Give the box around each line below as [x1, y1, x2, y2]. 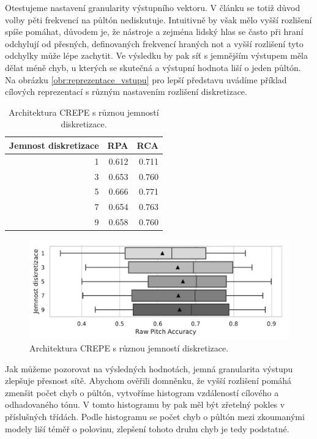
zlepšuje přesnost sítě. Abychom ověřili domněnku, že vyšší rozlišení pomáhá [5, 374, 292, 387]
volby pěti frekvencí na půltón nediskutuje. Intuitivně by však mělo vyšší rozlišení [5, 13, 312, 26]
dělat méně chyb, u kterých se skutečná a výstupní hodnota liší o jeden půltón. [5, 61, 301, 73]
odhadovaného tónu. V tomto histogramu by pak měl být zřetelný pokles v [5, 398, 285, 411]
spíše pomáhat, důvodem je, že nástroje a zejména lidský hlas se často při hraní [5, 25, 304, 38]
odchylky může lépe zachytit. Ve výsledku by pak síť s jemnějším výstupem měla [5, 49, 308, 62]
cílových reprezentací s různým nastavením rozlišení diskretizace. [5, 85, 247, 98]
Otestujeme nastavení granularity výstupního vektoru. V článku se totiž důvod [5, 1, 300, 13]
